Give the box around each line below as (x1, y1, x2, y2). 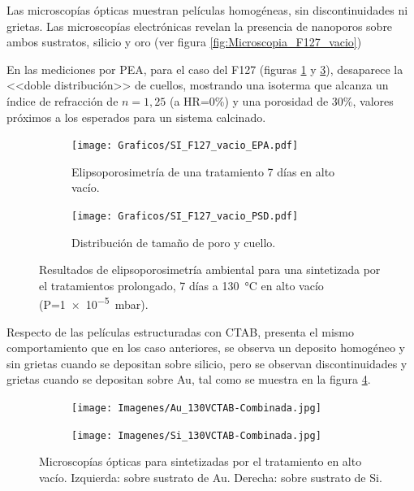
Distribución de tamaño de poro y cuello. (71, 233, 276, 250)
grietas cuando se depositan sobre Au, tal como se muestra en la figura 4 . (6, 371, 371, 388)
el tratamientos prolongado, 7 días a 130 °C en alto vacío (39, 276, 324, 293)
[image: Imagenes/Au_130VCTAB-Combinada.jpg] (71, 402, 321, 415)
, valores (352, 92, 394, 109)
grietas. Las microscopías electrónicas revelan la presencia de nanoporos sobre (6, 17, 393, 34)
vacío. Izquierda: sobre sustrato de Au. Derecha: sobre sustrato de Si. (39, 468, 382, 485)
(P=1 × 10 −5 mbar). (39, 293, 149, 313)
